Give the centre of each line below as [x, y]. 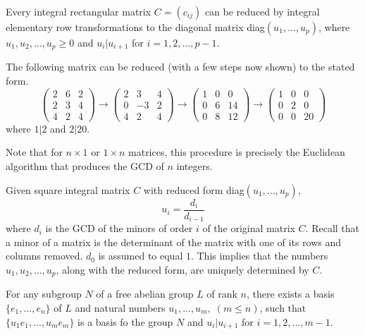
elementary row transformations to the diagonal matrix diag [135, 27]
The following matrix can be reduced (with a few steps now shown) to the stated [180, 67]
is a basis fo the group [125, 321]
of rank [222, 294]
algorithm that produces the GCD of [85, 165]
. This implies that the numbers [259, 256]
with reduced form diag [194, 189]
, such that [283, 307]
